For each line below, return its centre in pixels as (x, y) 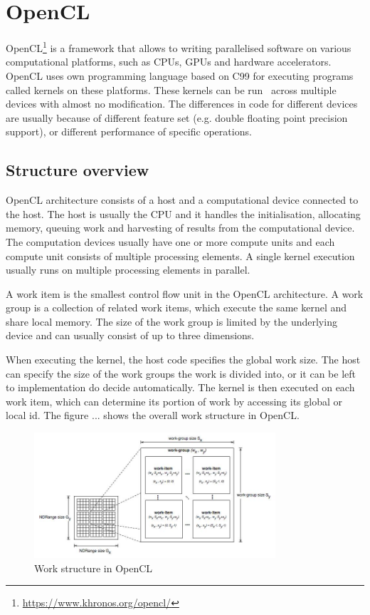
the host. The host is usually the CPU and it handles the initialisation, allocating (183, 213)
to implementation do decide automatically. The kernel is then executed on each (180, 387)
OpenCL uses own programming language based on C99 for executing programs (180, 75)
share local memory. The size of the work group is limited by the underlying (171, 321)
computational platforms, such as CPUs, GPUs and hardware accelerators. (169, 62)
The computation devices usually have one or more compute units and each (170, 241)
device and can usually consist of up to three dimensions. (130, 335)
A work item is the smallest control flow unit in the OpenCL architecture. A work (185, 293)
